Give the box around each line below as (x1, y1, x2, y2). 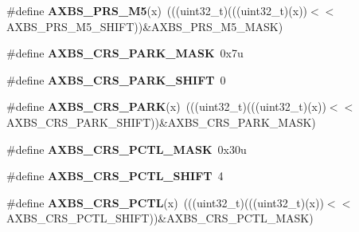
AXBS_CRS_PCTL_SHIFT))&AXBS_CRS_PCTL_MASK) (6, 210, 314, 226)
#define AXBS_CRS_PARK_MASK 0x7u (6, 45, 244, 61)
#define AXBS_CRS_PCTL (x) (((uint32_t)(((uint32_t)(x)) (6, 194, 324, 210)
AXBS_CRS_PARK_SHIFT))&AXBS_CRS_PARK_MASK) (6, 113, 316, 130)
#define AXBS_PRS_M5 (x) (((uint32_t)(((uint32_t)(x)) (6, 2, 308, 18)
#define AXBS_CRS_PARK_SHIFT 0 (6, 71, 226, 88)
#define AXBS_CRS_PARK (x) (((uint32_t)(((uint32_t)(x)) (6, 98, 326, 115)
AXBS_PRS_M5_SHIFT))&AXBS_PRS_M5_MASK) (6, 18, 283, 34)
